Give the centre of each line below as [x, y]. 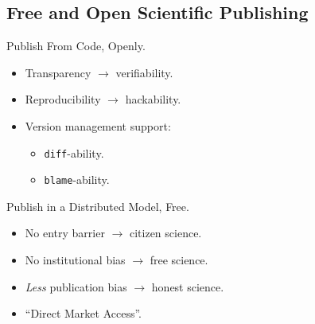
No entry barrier [65, 233]
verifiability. [144, 72]
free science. [179, 260]
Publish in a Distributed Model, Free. [98, 206]
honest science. [188, 286]
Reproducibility [63, 99]
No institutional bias [75, 260]
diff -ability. [74, 152]
